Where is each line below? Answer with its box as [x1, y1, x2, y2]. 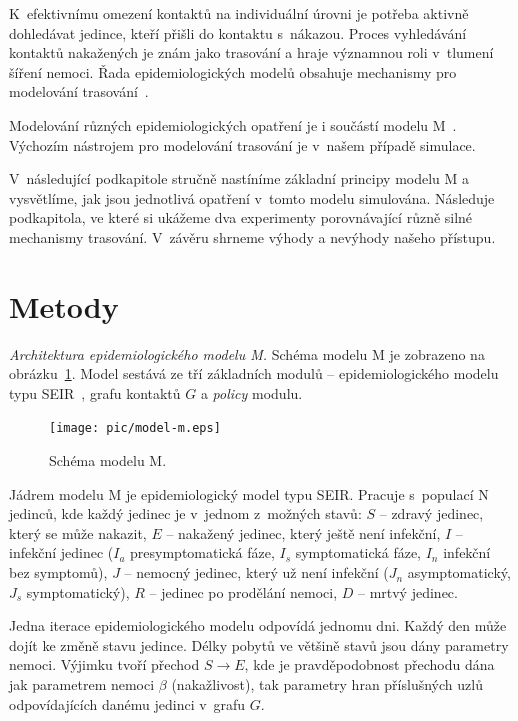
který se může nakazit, [9, 522, 147, 543]
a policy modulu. [200, 382, 303, 403]
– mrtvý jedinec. [357, 581, 458, 602]
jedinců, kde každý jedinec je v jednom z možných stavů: [9, 503, 362, 524]
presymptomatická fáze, [130, 542, 275, 563]
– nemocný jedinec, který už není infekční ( [124, 562, 389, 583]
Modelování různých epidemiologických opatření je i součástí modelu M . [9, 114, 457, 135]
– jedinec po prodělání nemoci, [149, 581, 338, 602]
